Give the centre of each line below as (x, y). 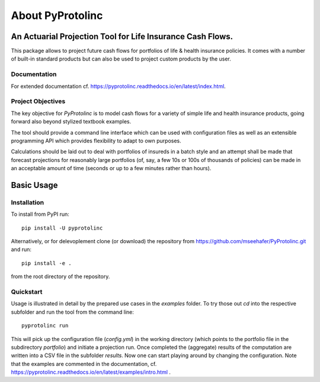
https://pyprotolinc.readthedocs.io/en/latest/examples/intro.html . (91, 372)
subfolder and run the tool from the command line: (73, 312)
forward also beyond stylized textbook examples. (71, 122)
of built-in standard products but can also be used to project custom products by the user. (121, 59)
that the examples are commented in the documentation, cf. (84, 364)
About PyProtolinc (57, 15)
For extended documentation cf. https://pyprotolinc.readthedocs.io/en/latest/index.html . (119, 86)
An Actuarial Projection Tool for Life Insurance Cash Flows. (122, 36)
